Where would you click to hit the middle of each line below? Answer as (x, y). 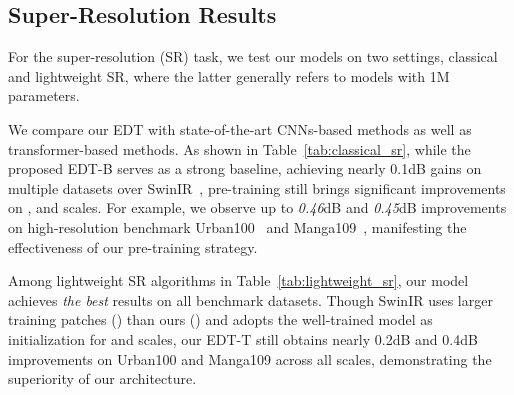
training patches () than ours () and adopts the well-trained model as (220, 319)
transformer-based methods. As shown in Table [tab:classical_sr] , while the (239, 148)
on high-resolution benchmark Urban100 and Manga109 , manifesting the (237, 226)
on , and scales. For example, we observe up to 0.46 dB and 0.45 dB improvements (257, 207)
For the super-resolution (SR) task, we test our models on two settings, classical (253, 56)
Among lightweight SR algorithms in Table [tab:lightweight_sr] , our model (238, 280)
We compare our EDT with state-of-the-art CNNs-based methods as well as (240, 128)
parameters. (44, 95)
